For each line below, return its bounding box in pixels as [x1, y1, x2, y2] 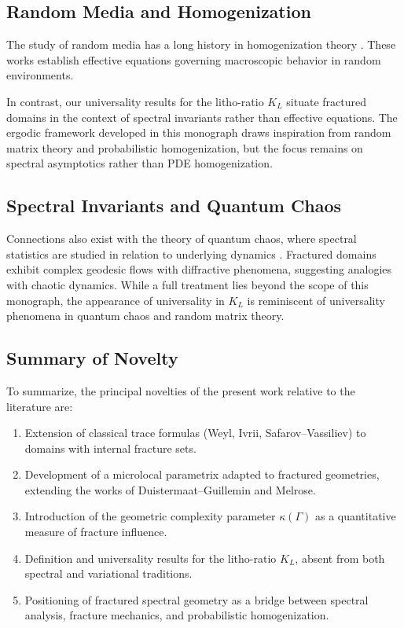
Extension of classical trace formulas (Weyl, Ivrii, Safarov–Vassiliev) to [24, 424, 366, 441]
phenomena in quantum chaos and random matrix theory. [6, 307, 285, 324]
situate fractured [286, 93, 366, 109]
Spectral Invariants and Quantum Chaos [6, 193, 342, 218]
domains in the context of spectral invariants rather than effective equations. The [6, 108, 398, 125]
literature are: [6, 398, 73, 414]
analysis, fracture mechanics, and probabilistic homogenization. [24, 607, 329, 623]
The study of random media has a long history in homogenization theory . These [6, 36, 396, 53]
